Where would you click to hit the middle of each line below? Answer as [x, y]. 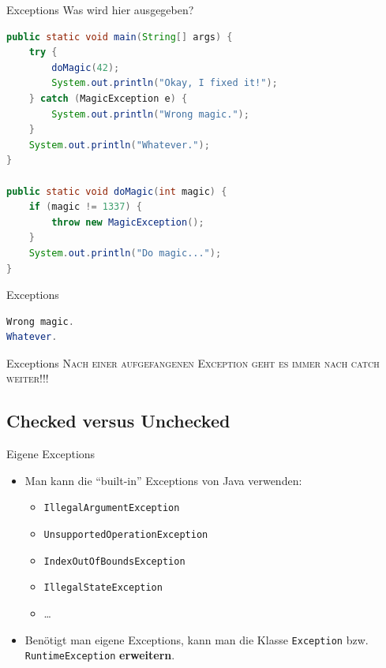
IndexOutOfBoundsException [114, 561]
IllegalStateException [103, 588]
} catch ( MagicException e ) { [108, 98]
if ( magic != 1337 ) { [85, 207]
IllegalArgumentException [112, 508]
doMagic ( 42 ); [86, 67]
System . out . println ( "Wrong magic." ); [150, 114]
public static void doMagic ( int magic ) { [117, 191]
